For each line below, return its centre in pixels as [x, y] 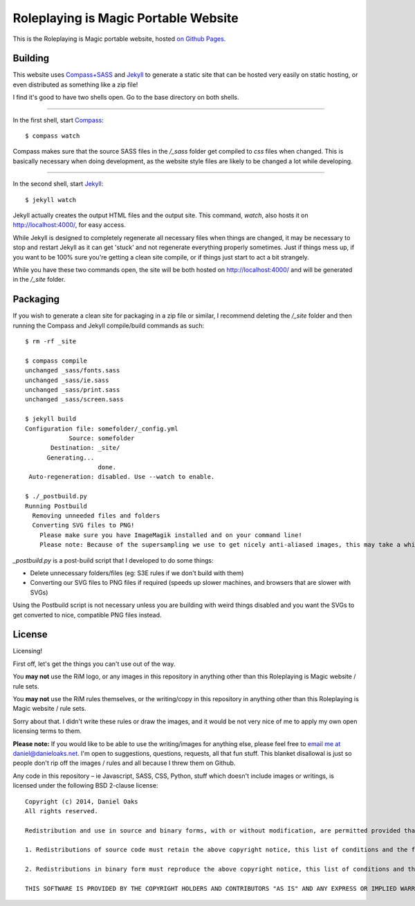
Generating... [71, 457]
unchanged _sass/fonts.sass [73, 371]
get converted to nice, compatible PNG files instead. [87, 615]
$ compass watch [53, 136]
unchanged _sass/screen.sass [74, 399]
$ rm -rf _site [51, 342]
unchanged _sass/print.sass [73, 390]
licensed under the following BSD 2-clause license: [85, 786]
